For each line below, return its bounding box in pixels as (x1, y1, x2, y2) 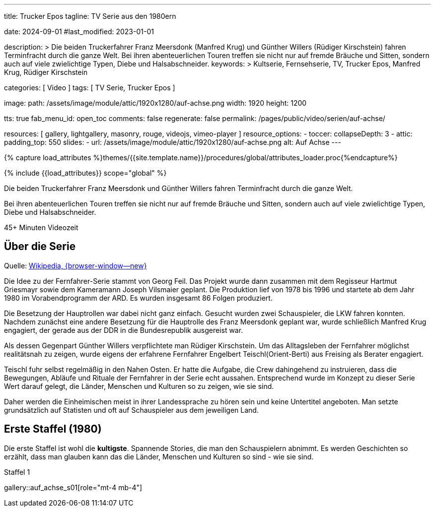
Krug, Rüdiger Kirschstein (4, 68, 88, 76)
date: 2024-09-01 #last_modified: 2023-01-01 (4, 27, 154, 36)
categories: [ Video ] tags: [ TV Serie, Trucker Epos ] (4, 83, 175, 92)
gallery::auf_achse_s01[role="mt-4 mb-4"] (4, 483, 143, 492)
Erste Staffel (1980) (4, 423, 102, 436)
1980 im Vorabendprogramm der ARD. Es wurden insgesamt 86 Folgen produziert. (4, 293, 273, 302)
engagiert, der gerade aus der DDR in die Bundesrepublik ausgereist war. (4, 325, 243, 334)
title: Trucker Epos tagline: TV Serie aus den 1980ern (4, 12, 176, 20)
